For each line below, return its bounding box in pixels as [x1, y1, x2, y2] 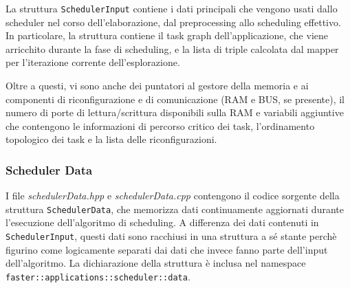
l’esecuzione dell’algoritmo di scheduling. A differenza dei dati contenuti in [6, 215, 319, 230]
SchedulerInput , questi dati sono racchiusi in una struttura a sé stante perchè [6, 229, 337, 243]
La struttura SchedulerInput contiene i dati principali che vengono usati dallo [6, 1, 338, 15]
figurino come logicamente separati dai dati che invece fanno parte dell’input [6, 242, 328, 256]
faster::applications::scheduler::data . [6, 269, 190, 283]
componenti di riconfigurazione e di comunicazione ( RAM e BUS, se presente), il [6, 91, 344, 106]
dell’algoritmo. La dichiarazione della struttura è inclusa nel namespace [6, 256, 306, 270]
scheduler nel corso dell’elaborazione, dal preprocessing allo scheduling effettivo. [6, 14, 341, 29]
